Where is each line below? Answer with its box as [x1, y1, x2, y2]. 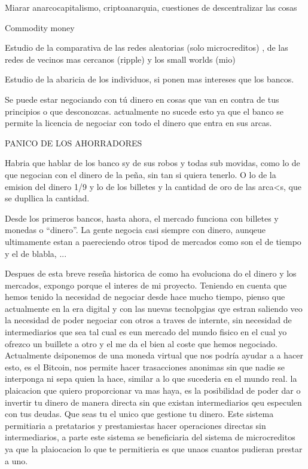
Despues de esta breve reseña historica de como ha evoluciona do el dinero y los [5, 267, 297, 280]
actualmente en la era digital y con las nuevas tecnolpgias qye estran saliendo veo [5, 302, 303, 314]
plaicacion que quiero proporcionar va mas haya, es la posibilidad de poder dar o [5, 384, 301, 397]
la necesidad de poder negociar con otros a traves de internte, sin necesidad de [5, 314, 292, 326]
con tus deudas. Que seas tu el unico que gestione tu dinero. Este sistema [5, 407, 274, 420]
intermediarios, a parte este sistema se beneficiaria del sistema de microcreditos [5, 431, 295, 443]
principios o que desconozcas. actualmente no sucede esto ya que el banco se [5, 105, 283, 117]
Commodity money [5, 21, 75, 33]
